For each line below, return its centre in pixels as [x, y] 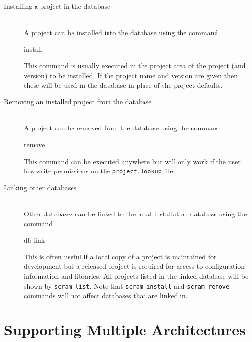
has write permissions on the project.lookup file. [99, 171]
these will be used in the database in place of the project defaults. [123, 85]
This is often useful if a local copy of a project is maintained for [120, 256]
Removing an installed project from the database [78, 102]
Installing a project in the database [57, 6]
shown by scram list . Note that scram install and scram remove [127, 285]
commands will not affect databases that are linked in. [106, 295]
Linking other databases [40, 187]
